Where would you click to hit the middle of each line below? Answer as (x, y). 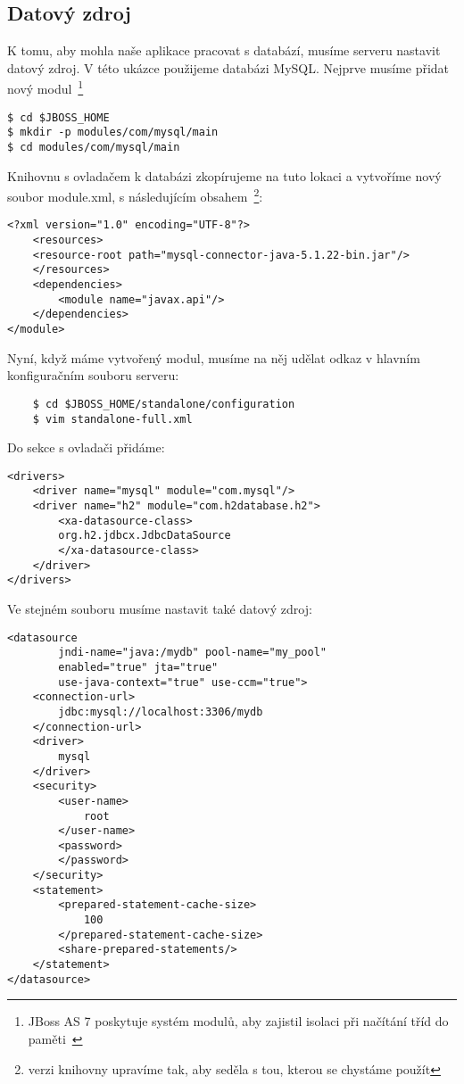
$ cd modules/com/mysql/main (94, 147)
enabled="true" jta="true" (138, 667)
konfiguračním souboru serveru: (93, 375)
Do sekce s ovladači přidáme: (86, 447)
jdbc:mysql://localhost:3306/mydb (161, 712)
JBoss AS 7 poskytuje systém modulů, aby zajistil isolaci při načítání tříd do (238, 1021)
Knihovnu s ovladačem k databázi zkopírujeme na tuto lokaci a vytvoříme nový (224, 175)
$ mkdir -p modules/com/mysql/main (113, 132)
